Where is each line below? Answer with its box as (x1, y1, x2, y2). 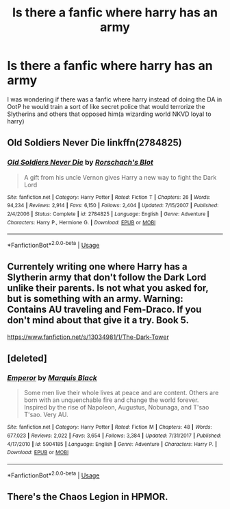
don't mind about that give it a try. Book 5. (7, 314, 190, 327)
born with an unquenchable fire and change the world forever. (23, 396, 199, 404)
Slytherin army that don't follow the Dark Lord (7, 272, 207, 283)
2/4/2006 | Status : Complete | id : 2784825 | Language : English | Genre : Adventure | (7, 211, 209, 217)
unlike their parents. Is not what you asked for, (7, 283, 209, 294)
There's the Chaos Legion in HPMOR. (7, 491, 168, 503)
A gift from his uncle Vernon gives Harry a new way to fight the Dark (23, 173, 217, 181)
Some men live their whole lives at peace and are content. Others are (23, 389, 219, 397)
